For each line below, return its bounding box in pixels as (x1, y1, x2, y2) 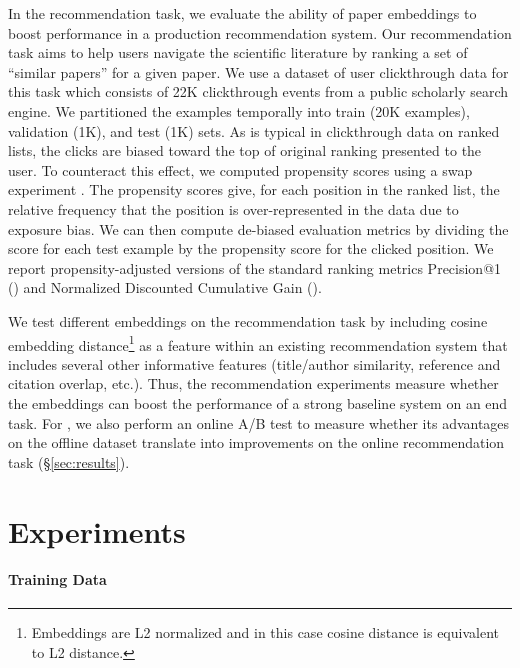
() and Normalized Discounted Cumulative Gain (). (8, 277, 322, 298)
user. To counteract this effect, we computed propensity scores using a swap (8, 159, 473, 180)
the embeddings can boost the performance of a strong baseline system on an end (8, 392, 508, 413)
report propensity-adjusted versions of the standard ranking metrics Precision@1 (8, 257, 502, 278)
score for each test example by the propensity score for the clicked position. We (8, 238, 494, 259)
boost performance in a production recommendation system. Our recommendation (8, 22, 512, 43)
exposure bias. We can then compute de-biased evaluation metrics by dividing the (8, 218, 509, 239)
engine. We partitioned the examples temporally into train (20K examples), (8, 100, 470, 121)
